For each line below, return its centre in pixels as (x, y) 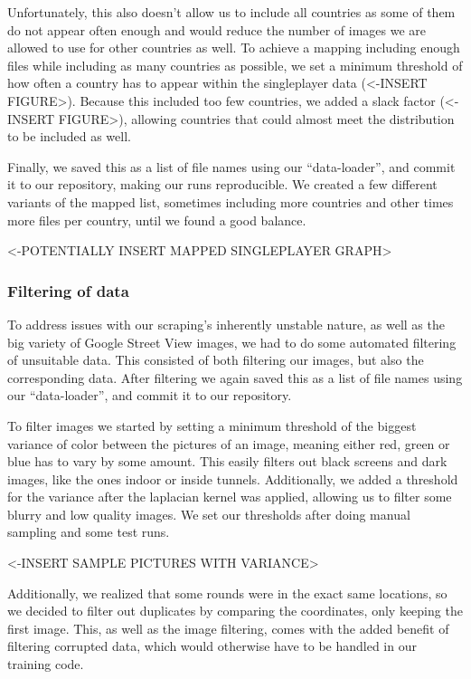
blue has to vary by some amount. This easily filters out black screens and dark (227, 461)
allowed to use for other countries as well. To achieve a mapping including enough (234, 48)
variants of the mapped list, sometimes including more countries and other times (231, 201)
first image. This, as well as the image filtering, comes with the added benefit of (228, 628)
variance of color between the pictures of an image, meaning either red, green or (229, 443)
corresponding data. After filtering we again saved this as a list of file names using (235, 377)
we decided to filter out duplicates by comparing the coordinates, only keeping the (235, 611)
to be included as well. (69, 136)
